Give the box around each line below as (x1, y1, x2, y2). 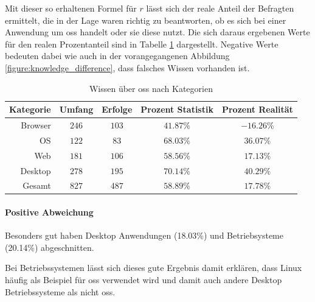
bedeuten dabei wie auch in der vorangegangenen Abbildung (5, 49, 230, 62)
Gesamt (22, 179, 51, 192)
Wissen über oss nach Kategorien (89, 82, 213, 94)
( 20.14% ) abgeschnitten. (5, 241, 94, 253)
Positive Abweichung (5, 206, 94, 219)
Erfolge (102, 103, 133, 116)
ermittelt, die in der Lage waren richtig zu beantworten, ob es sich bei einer (5, 13, 286, 26)
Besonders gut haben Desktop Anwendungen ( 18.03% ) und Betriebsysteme (5, 229, 283, 242)
